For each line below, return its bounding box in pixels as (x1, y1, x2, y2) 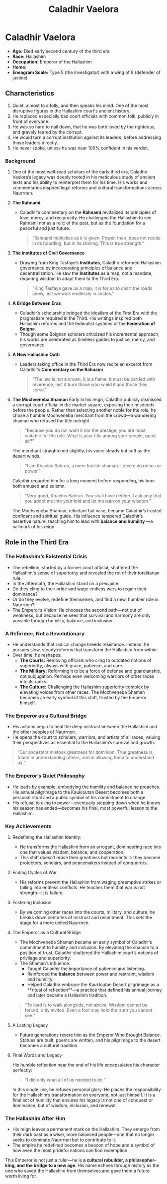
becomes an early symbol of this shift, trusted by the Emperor (19, 695, 147, 701)
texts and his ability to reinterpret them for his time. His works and (12, 179, 148, 185)
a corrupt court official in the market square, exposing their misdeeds (12, 402, 155, 408)
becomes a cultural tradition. (19, 1042, 79, 1048)
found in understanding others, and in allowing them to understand (17, 755, 155, 761)
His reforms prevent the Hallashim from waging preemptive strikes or (19, 879, 162, 885)
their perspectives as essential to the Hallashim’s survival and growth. (12, 740, 156, 746)
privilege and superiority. (19, 955, 71, 961)
